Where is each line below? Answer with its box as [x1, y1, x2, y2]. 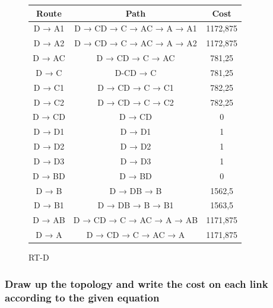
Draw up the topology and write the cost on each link [5, 276, 268, 291]
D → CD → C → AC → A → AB [73, 214, 198, 226]
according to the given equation [5, 290, 160, 304]
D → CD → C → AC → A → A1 [74, 22, 197, 34]
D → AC [33, 52, 65, 64]
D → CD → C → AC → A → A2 [74, 37, 197, 49]
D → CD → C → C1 [97, 81, 174, 93]
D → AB [33, 214, 65, 226]
